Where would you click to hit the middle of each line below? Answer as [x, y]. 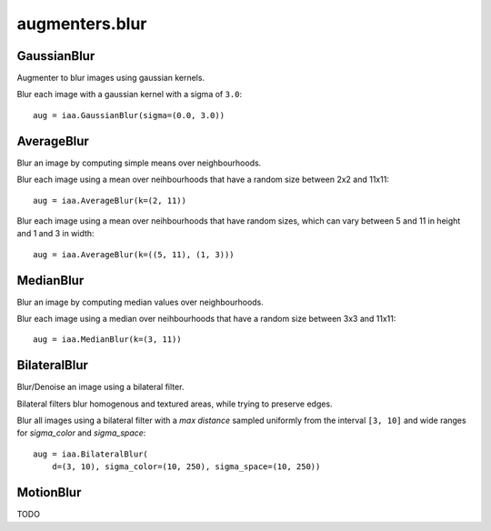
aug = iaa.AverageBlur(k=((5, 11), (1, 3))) [134, 254]
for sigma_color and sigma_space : [81, 433]
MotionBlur [49, 492]
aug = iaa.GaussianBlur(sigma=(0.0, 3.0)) [129, 115]
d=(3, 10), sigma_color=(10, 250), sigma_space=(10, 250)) [186, 467]
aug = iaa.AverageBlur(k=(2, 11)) [110, 200]
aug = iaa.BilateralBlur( [91, 454]
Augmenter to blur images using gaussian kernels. [110, 78]
